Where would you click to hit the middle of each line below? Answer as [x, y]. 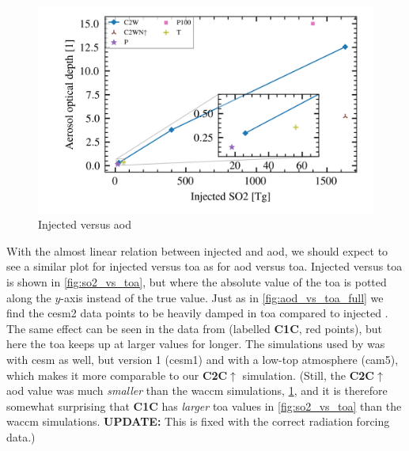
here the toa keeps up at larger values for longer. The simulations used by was [196, 344]
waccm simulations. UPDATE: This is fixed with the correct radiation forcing [198, 421]
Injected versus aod [85, 224]
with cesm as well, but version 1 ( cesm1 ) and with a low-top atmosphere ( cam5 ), [203, 360]
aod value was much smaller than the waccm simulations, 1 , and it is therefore [197, 390]
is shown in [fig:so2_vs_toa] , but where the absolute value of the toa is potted [197, 282]
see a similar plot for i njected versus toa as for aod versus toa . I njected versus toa [204, 266]
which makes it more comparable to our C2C [117, 375]
